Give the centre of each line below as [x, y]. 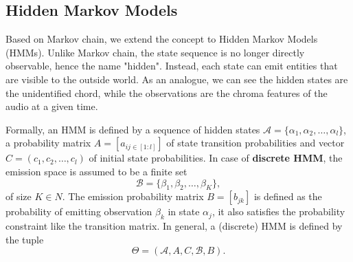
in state [184, 211]
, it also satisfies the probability [278, 211]
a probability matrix [48, 143]
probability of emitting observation [79, 211]
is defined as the [288, 196]
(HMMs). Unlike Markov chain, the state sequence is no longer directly [155, 52]
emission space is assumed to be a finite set [96, 171]
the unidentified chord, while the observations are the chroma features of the [167, 92]
